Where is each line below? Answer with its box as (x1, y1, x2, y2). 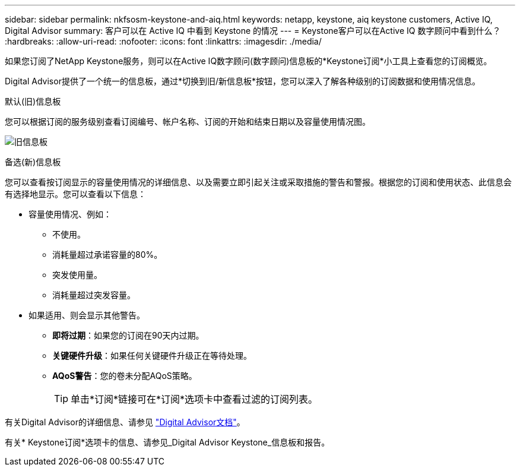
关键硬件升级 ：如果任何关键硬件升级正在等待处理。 (52, 350, 252, 361)
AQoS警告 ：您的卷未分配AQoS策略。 (52, 371, 197, 381)
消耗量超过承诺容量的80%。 (52, 249, 163, 260)
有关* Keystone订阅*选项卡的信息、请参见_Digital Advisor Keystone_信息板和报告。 (5, 437, 330, 447)
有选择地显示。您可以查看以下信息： (5, 189, 146, 199)
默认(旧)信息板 (5, 96, 61, 106)
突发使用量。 (52, 270, 102, 280)
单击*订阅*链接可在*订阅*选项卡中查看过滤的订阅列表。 (71, 393, 318, 405)
